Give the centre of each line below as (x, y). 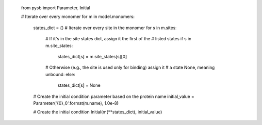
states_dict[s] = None (79, 85)
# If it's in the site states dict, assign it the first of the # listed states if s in (118, 39)
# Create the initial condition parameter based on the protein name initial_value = (114, 96)
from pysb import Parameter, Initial (56, 8)
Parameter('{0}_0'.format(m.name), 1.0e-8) (76, 103)
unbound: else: (60, 74)
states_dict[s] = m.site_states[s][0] (92, 56)
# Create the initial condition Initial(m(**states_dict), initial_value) (98, 112)
